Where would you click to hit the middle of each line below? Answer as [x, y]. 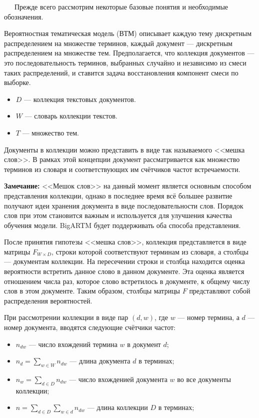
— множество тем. [50, 132]
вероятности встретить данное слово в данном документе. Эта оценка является [124, 271]
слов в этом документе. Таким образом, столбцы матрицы [92, 291]
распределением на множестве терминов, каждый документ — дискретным [118, 43]
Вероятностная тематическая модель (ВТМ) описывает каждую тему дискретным [128, 33]
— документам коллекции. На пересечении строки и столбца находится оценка [124, 261]
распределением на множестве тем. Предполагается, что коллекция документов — [129, 53]
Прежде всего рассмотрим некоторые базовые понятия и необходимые [121, 6]
